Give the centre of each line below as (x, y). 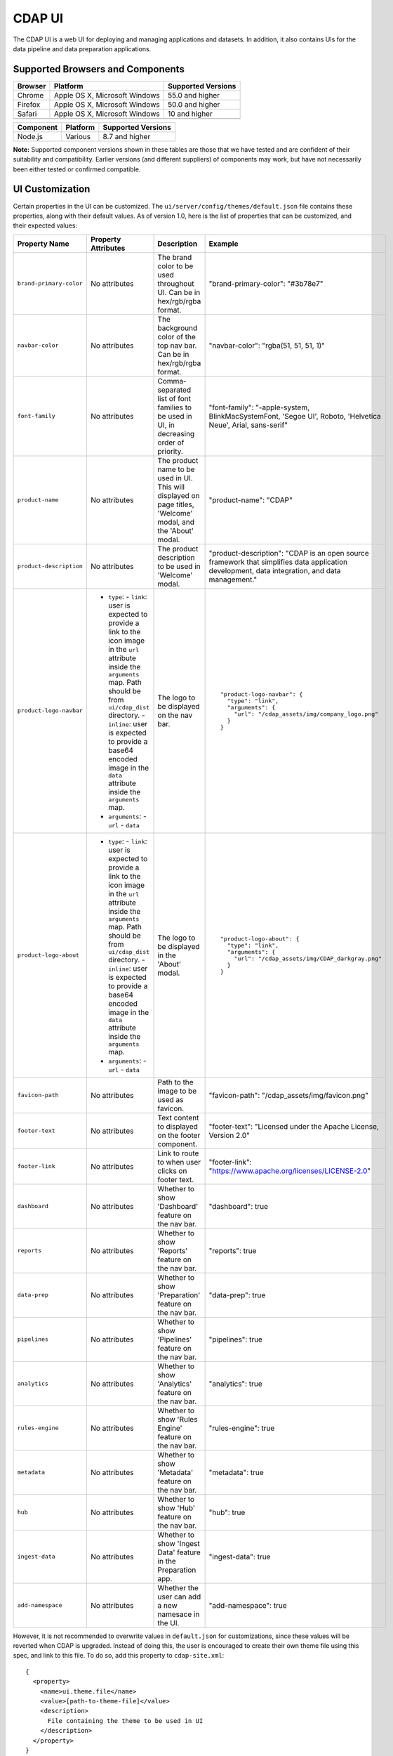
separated (174, 390)
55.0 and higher (194, 95)
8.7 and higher (127, 136)
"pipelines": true (236, 1339)
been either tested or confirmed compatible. (77, 169)
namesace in (179, 1614)
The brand (175, 257)
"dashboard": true (238, 1206)
